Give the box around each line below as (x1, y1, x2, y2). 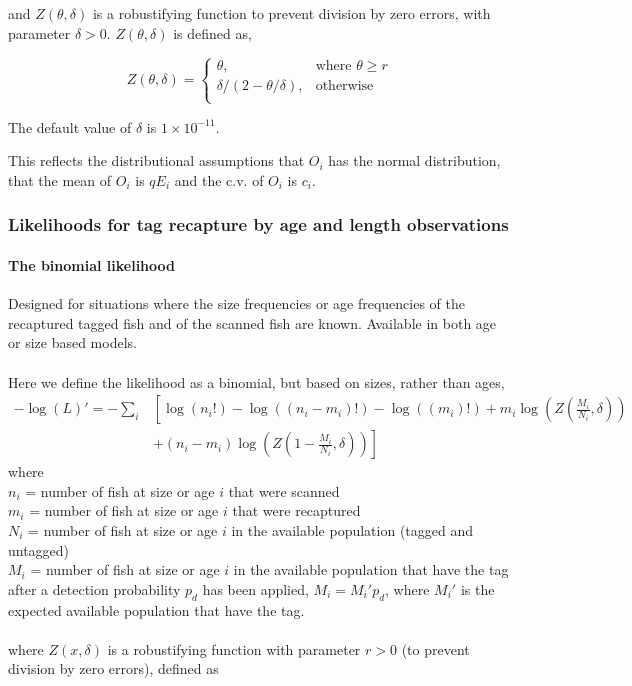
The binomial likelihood (8, 255, 176, 275)
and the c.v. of (174, 169, 264, 190)
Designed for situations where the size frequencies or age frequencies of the (8, 293, 465, 314)
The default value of (8, 116, 132, 137)
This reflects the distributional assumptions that (8, 150, 305, 171)
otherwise (315, 79, 374, 94)
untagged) (8, 539, 70, 560)
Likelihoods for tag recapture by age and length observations (8, 212, 509, 237)
